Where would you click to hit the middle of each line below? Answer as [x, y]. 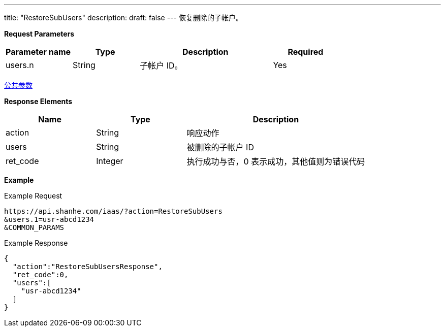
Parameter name [38, 52]
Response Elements [38, 101]
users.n [20, 65]
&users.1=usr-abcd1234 [49, 219]
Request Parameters [39, 34]
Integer [110, 161]
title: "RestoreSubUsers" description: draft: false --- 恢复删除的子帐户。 [123, 18]
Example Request [33, 196]
